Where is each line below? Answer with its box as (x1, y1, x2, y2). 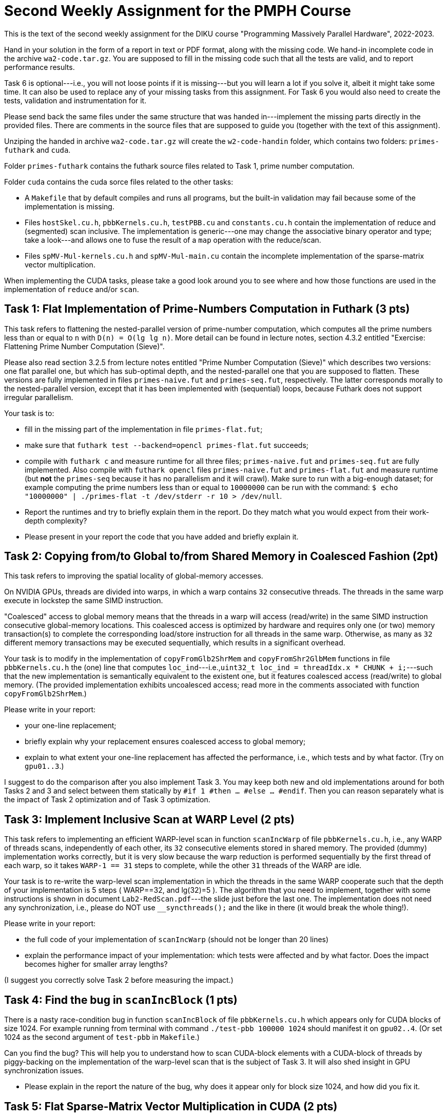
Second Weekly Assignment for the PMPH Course (4, 2, 352, 20)
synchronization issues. (4, 1066, 84, 1075)
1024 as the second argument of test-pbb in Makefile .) (4, 1033, 200, 1042)
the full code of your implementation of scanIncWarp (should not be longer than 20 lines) (25, 935, 329, 944)
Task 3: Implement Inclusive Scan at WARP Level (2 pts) (4, 813, 295, 826)
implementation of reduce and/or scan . (4, 284, 139, 294)
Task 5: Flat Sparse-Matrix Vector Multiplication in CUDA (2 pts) (4, 1100, 338, 1113)
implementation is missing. (25, 202, 114, 211)
